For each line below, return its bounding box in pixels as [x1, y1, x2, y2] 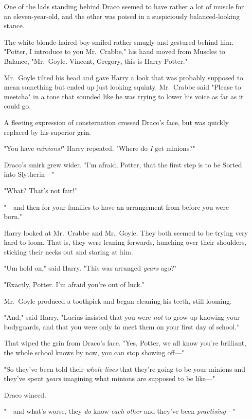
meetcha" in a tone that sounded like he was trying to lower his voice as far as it [4, 91, 244, 101]
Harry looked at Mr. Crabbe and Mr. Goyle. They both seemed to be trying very [4, 227, 248, 237]
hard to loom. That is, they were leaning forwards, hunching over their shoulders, [4, 237, 247, 247]
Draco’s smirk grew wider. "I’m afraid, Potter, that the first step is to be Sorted [4, 159, 242, 169]
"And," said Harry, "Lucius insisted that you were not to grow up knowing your [4, 312, 240, 322]
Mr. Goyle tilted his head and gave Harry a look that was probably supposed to [4, 72, 243, 82]
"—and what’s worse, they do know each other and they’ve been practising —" [4, 406, 235, 416]
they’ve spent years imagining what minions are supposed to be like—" [4, 373, 215, 383]
